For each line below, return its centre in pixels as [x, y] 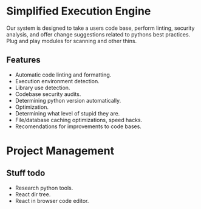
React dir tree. [33, 194]
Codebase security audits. [48, 94]
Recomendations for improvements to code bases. [78, 126]
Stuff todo [26, 173]
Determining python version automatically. [68, 100]
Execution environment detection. [57, 81]
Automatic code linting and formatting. [63, 75]
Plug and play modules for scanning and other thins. [72, 41]
